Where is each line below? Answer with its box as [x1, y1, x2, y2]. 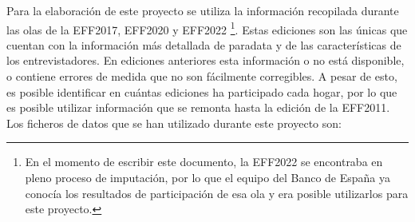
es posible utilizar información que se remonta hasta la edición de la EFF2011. [6, 99, 390, 116]
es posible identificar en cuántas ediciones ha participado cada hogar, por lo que [6, 83, 397, 100]
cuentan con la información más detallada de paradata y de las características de [6, 36, 401, 53]
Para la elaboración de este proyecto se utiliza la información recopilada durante [6, 2, 399, 18]
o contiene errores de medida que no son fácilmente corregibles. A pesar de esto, [6, 68, 397, 85]
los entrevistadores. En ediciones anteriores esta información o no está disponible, [6, 52, 405, 69]
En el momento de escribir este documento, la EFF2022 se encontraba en [25, 153, 383, 170]
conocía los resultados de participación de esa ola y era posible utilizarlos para [25, 184, 409, 201]
